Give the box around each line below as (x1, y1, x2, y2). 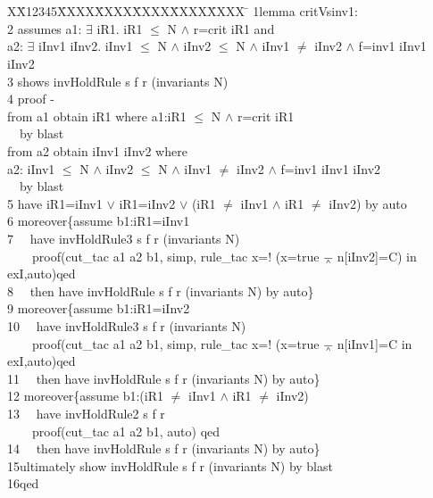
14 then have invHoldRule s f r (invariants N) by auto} (7, 439, 321, 458)
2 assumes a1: (7, 19, 82, 37)
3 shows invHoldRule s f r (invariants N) (7, 71, 229, 90)
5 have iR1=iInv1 (7, 194, 103, 212)
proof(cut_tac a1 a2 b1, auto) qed (31, 421, 221, 440)
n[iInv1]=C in (337, 334, 412, 353)
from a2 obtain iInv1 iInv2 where (7, 142, 187, 160)
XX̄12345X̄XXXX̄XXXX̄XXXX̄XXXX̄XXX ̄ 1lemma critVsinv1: (7, 2, 358, 21)
